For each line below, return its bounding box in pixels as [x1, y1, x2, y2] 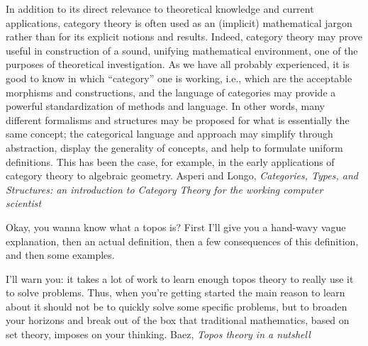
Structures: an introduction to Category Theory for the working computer [6, 182, 323, 196]
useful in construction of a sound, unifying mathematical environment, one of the [6, 43, 358, 57]
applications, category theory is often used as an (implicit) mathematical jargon [6, 15, 352, 30]
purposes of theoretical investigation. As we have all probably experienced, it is [6, 57, 350, 72]
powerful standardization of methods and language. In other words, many [6, 99, 325, 113]
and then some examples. [6, 247, 115, 262]
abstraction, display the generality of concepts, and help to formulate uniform [6, 140, 343, 155]
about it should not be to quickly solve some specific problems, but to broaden [6, 298, 347, 313]
